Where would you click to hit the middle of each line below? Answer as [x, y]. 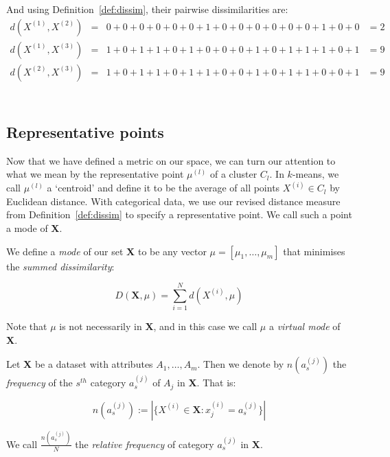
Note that [27, 326]
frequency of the [39, 383]
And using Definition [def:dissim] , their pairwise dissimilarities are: [147, 9]
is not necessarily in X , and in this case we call [158, 326]
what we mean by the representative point [95, 174]
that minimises [314, 251]
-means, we [316, 174]
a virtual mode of [305, 326]
